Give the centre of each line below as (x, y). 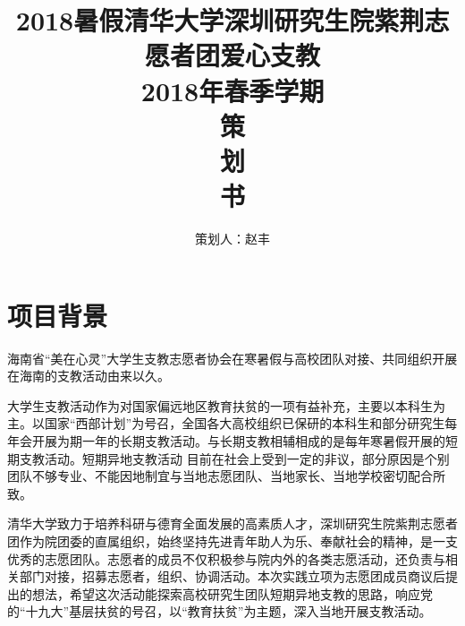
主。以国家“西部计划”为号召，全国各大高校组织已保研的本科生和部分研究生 (226, 423)
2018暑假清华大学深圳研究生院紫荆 (220, 20)
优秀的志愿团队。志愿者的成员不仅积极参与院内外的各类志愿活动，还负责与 (226, 558)
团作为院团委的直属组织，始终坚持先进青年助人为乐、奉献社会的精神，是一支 (232, 540)
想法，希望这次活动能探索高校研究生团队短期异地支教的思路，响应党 (232, 593)
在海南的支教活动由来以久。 (89, 376)
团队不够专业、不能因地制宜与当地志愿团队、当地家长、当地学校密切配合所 (226, 476)
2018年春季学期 (232, 90)
